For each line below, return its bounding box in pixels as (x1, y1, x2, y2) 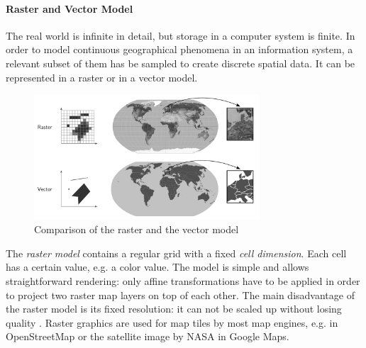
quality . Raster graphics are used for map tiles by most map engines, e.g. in (6, 315, 338, 330)
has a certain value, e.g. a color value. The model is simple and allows (6, 259, 309, 274)
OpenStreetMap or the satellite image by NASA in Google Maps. (6, 329, 289, 344)
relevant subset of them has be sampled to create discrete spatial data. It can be (6, 55, 355, 70)
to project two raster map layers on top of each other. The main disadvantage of (6, 287, 355, 302)
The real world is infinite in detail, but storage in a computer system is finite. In (6, 28, 355, 43)
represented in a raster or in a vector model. (6, 69, 198, 84)
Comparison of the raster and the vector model (34, 222, 239, 237)
